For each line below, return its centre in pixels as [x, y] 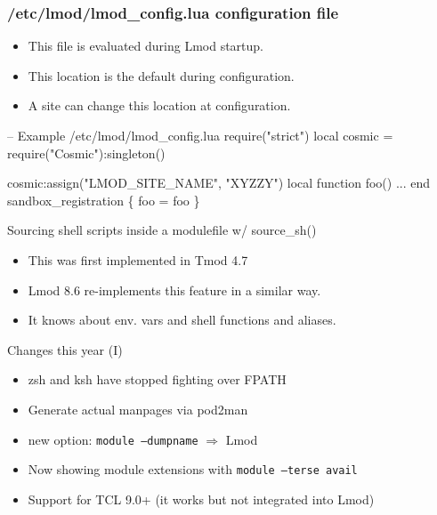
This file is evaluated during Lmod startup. [146, 46]
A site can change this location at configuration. [159, 105]
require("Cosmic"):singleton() [86, 153]
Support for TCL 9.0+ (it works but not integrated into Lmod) [201, 499]
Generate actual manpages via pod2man [138, 409]
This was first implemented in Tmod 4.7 [138, 259]
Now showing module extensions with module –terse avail [193, 469]
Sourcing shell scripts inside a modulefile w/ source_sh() [162, 230]
